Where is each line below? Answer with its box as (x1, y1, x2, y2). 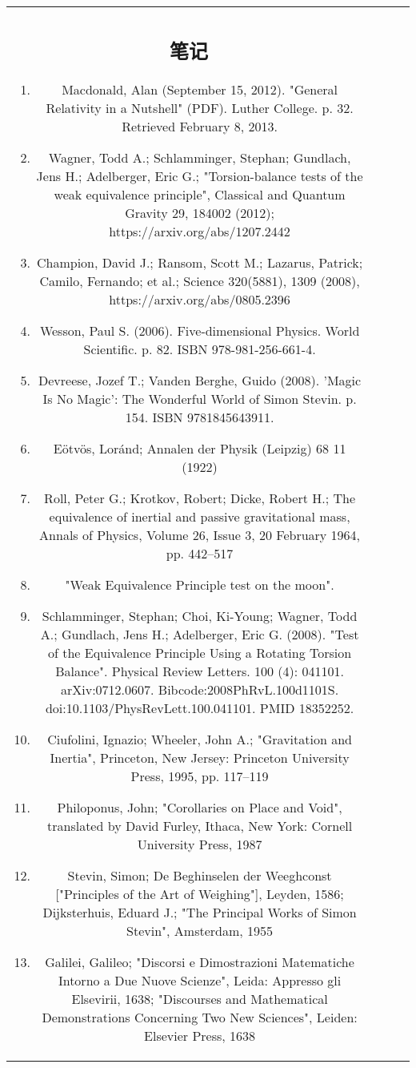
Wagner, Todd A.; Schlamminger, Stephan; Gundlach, (48, 147, 351, 167)
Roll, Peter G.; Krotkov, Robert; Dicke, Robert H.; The (44, 488, 356, 507)
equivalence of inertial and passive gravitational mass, (49, 506, 350, 526)
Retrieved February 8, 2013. (122, 116, 278, 135)
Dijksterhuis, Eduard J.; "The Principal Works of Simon (42, 902, 357, 921)
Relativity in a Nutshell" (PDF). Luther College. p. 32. (46, 98, 354, 117)
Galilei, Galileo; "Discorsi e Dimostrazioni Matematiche (45, 952, 354, 971)
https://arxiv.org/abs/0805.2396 (109, 289, 290, 308)
